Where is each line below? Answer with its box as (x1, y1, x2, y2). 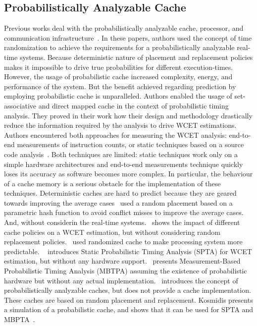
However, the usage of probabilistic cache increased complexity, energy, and (4, 71, 233, 82)
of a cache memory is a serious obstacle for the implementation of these (4, 178, 221, 188)
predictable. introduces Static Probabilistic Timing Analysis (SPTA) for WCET (4, 246, 252, 256)
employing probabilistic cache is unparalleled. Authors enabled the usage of (4, 91, 232, 101)
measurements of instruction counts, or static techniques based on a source (17, 139, 244, 150)
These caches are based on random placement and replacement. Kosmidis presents (4, 294, 253, 305)
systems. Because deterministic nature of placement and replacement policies (19, 52, 253, 62)
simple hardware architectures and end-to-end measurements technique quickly (4, 159, 243, 169)
